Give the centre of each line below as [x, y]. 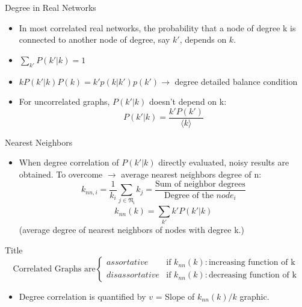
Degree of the [189, 195]
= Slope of [175, 296]
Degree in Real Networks [51, 7]
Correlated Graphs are [54, 269]
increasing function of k [252, 263]
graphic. [254, 296]
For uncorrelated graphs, [64, 101]
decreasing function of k [252, 275]
